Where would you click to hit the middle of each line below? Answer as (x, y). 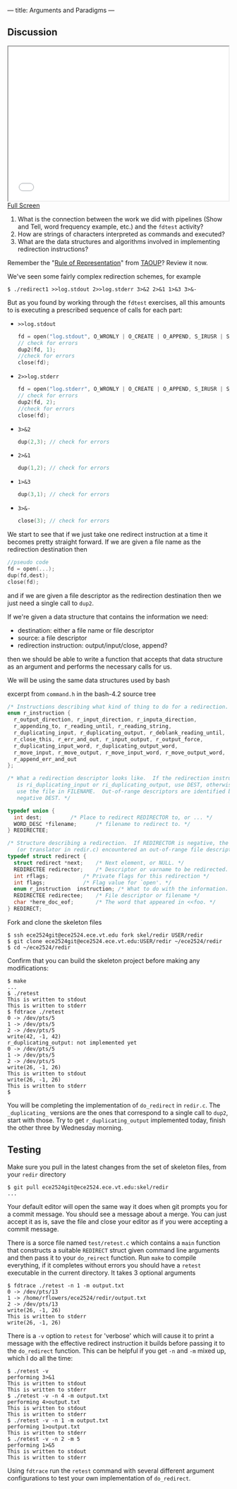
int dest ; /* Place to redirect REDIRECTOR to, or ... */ (113, 818)
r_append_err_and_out (45, 759)
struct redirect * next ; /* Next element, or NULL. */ (99, 863)
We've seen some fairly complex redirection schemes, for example (104, 276)
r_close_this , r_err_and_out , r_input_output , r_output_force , (108, 739)
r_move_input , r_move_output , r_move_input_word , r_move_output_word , (120, 753)
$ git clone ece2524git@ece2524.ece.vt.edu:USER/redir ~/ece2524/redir (115, 941)
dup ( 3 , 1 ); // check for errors (63, 494)
